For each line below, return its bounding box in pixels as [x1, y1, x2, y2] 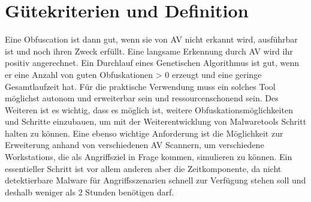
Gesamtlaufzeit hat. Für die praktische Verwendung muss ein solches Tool [5, 80, 276, 92]
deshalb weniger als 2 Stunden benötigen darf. [5, 185, 174, 198]
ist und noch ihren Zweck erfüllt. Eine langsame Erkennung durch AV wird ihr [5, 44, 293, 57]
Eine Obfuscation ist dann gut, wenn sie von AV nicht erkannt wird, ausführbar [5, 33, 298, 46]
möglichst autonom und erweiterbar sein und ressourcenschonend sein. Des [5, 92, 279, 104]
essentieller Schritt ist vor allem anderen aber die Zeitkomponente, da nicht [5, 162, 282, 174]
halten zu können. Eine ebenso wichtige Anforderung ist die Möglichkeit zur [5, 126, 283, 139]
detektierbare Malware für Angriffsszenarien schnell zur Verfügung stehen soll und [5, 174, 306, 186]
